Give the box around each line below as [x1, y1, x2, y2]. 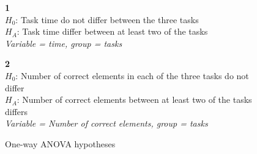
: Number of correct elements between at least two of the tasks [17, 93, 252, 106]
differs [5, 105, 28, 117]
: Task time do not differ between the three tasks [15, 13, 199, 26]
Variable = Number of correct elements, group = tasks [5, 117, 208, 130]
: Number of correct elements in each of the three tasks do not [15, 69, 249, 82]
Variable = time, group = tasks [5, 37, 122, 49]
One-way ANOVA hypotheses [5, 137, 116, 150]
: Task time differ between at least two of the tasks [17, 25, 208, 38]
